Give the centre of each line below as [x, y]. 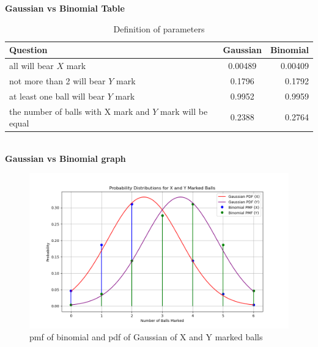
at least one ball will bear [57, 96]
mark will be [184, 111]
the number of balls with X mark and [79, 111]
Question [28, 50]
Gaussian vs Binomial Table [65, 8]
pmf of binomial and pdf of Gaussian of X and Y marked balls [146, 337]
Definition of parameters [159, 28]
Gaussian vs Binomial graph [65, 158]
